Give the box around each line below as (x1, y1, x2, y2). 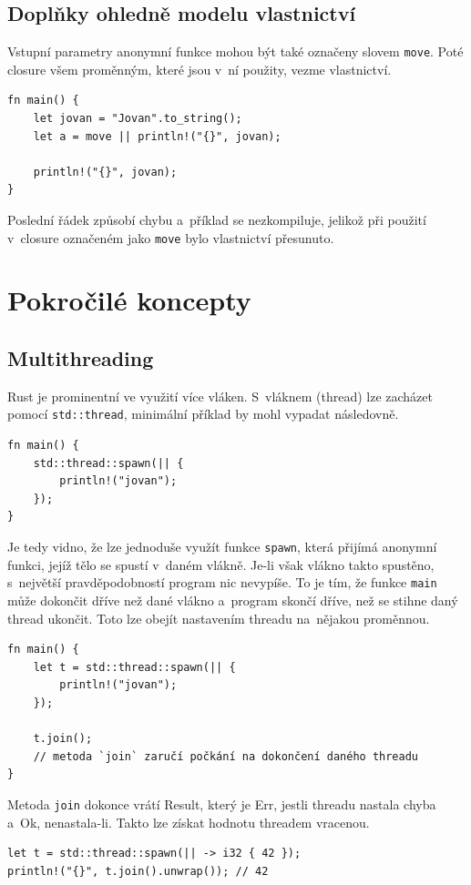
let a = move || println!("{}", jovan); (33, 129, 282, 143)
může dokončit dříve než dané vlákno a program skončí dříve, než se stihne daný (7, 590, 458, 609)
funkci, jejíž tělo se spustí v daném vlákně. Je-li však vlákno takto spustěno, (7, 554, 435, 574)
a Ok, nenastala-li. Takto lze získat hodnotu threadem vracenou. (7, 812, 370, 831)
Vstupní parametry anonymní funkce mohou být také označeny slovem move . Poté (7, 42, 464, 61)
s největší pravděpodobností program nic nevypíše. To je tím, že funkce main (7, 573, 437, 592)
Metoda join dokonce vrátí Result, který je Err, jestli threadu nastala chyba (7, 794, 436, 813)
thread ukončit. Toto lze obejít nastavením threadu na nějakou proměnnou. (7, 608, 430, 627)
